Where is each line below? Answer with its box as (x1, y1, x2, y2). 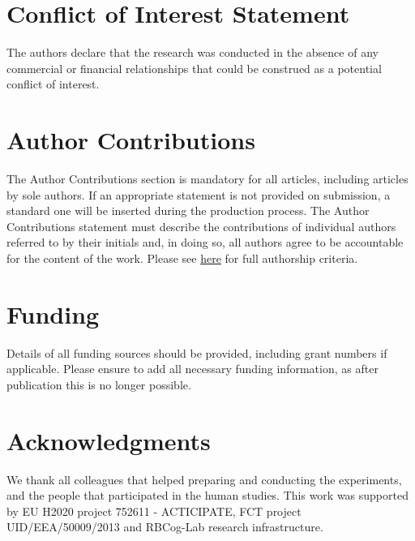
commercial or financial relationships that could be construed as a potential (6, 59, 382, 76)
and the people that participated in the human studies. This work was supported (6, 487, 409, 504)
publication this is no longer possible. (6, 376, 191, 393)
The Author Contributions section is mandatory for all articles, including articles (6, 170, 409, 187)
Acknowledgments (6, 423, 211, 457)
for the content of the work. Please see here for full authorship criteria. (6, 250, 358, 266)
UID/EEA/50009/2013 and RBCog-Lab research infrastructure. (6, 518, 323, 535)
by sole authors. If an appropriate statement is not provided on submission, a (6, 186, 391, 203)
